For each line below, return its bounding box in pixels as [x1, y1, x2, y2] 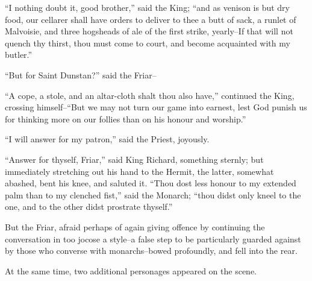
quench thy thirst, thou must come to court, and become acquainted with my [5, 36, 290, 49]
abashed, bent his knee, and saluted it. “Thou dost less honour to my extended [5, 177, 296, 189]
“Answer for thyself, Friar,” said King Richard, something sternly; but [5, 153, 264, 165]
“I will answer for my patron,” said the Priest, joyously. [5, 133, 210, 145]
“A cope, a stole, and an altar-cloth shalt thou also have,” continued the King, [5, 89, 295, 101]
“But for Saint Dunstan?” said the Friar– [5, 68, 157, 81]
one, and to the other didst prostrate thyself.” [5, 200, 173, 213]
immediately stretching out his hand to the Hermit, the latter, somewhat [5, 165, 274, 177]
